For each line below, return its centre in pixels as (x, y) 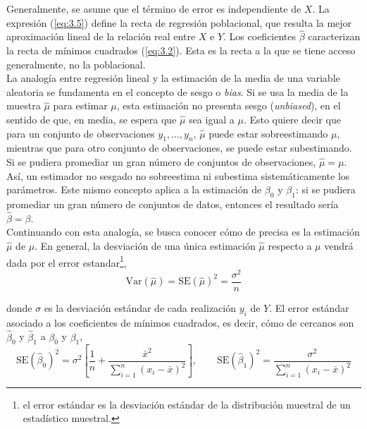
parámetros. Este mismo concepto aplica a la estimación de (134, 189)
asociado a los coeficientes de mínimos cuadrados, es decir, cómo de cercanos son (180, 322)
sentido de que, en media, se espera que (92, 119)
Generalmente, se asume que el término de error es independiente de (154, 8)
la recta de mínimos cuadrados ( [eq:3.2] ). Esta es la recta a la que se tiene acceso (181, 50)
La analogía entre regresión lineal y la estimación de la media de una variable (173, 78)
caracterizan (334, 36)
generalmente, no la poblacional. (76, 64)
